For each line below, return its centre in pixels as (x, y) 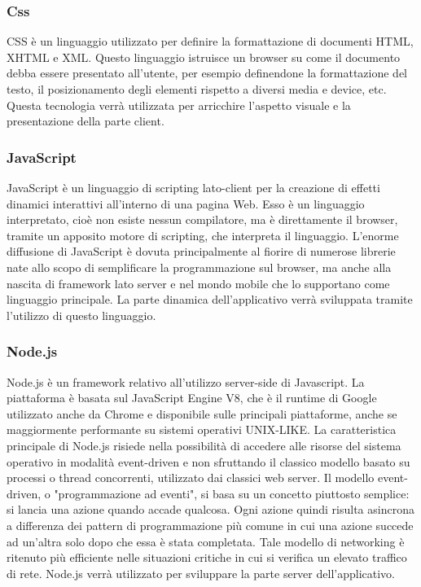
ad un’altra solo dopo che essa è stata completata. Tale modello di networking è (206, 541)
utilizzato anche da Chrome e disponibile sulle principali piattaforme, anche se (202, 413)
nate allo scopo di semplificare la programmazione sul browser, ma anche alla (199, 267)
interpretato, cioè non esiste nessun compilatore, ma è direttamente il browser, (202, 219)
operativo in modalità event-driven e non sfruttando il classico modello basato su (208, 461)
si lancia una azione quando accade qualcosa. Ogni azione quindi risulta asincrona (210, 509)
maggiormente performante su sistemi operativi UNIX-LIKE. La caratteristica (202, 429)
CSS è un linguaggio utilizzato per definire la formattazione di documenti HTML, (210, 41)
